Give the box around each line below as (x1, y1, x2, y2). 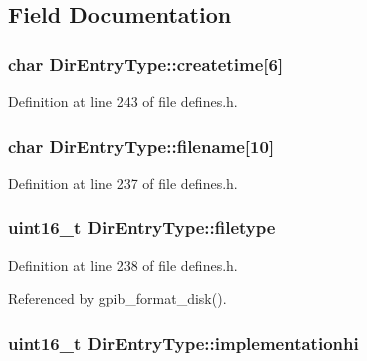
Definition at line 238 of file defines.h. (8, 254, 238, 275)
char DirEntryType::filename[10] (8, 133, 275, 158)
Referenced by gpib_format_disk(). (8, 288, 227, 309)
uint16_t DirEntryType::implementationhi (8, 330, 359, 355)
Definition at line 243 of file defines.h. (8, 91, 238, 111)
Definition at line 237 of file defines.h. (8, 172, 238, 193)
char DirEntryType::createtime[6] (8, 51, 284, 76)
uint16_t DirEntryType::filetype (8, 215, 276, 240)
